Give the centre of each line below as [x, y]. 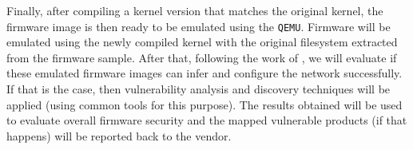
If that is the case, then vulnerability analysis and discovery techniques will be [199, 89]
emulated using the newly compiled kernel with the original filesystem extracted [202, 42]
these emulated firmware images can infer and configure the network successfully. [205, 73]
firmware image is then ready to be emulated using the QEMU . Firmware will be [199, 26]
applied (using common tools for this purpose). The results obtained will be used [205, 104]
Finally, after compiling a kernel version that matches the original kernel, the [195, 10]
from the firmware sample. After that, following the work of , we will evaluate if [202, 57]
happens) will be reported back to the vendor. [119, 135]
